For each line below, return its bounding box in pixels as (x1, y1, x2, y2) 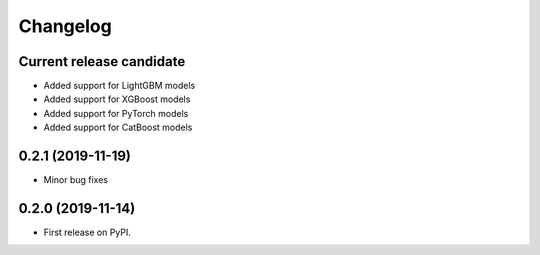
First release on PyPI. (43, 226, 132, 239)
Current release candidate (18, 53, 186, 70)
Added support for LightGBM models (43, 80, 196, 92)
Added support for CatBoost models (43, 121, 193, 134)
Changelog (18, 15, 112, 37)
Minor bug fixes (43, 174, 109, 186)
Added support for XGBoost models (43, 93, 191, 105)
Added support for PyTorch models (43, 107, 189, 119)
